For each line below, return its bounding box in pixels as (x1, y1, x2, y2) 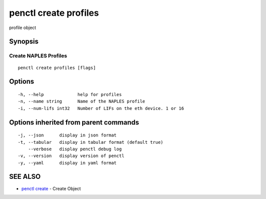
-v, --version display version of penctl (18, 153, 125, 159)
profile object (9, 25, 36, 31)
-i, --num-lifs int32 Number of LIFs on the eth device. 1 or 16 (18, 105, 184, 111)
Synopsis (9, 37, 39, 46)
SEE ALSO (9, 172, 41, 181)
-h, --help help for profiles (18, 92, 122, 97)
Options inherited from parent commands (9, 118, 139, 127)
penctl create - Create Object (21, 185, 81, 192)
